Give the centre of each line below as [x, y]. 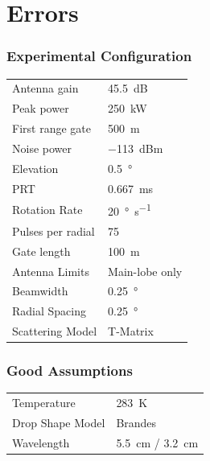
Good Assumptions [70, 370]
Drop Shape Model [59, 423]
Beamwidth [40, 291]
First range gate [51, 128]
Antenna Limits [51, 271]
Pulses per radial [54, 230]
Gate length [41, 251]
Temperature [44, 403]
